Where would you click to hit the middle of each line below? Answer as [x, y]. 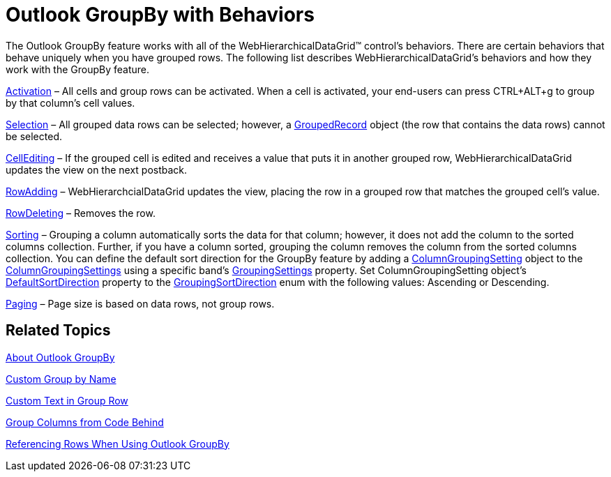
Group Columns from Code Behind [85, 422]
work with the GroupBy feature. [78, 69]
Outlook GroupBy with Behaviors [160, 15]
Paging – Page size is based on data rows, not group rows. [140, 303]
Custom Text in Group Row [67, 400]
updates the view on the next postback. [97, 169]
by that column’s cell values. [70, 103]
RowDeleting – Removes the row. [81, 213]
